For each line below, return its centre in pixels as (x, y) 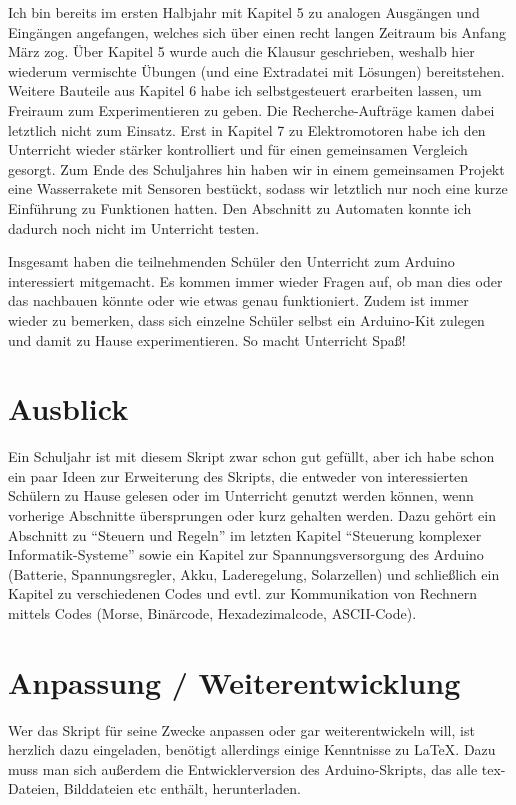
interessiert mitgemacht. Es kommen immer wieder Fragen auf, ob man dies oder (255, 280)
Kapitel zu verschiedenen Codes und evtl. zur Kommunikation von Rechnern (243, 593)
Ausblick (68, 408)
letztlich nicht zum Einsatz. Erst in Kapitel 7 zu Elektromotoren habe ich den (247, 129)
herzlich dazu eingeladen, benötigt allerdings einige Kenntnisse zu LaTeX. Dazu (252, 749)
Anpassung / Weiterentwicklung (234, 681)
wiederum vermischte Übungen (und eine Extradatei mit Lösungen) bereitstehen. (256, 70)
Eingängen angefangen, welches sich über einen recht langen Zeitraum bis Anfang (257, 31)
